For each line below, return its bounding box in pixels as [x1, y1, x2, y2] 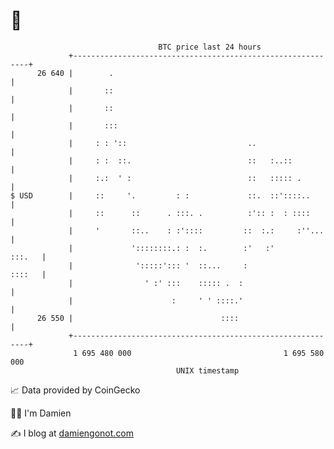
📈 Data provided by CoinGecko [10, 384, 141, 396]
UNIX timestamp [175, 365, 240, 376]
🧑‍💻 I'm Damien [10, 407, 72, 419]
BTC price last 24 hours [158, 42, 262, 52]
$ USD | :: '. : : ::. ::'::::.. [10, 190, 311, 201]
